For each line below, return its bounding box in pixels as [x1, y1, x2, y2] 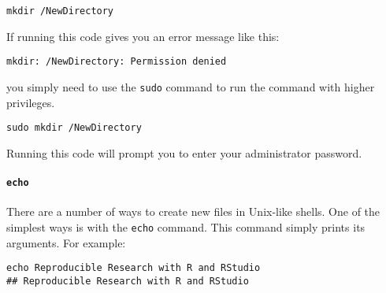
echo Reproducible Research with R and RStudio [6, 262, 261, 274]
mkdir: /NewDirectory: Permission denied [6, 56, 227, 68]
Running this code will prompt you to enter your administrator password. [6, 144, 362, 161]
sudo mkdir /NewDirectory [6, 122, 142, 134]
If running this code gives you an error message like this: [6, 28, 280, 44]
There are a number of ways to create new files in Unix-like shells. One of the [6, 203, 380, 220]
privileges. [6, 94, 55, 110]
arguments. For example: [6, 234, 126, 250]
